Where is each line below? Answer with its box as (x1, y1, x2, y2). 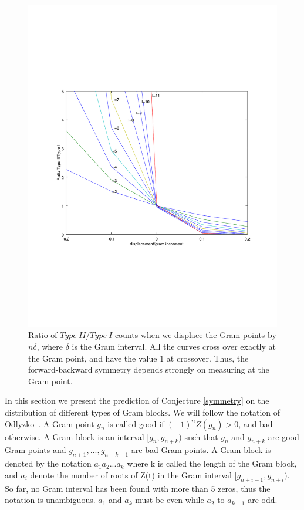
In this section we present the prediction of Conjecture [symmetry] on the (5, 394, 269, 407)
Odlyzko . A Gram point (5, 417, 94, 430)
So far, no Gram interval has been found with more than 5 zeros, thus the (5, 482, 271, 494)
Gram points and (5, 444, 66, 456)
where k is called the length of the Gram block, (127, 457, 297, 470)
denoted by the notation (5, 457, 92, 470)
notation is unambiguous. (5, 494, 96, 506)
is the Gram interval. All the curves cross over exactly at (72, 340, 276, 353)
